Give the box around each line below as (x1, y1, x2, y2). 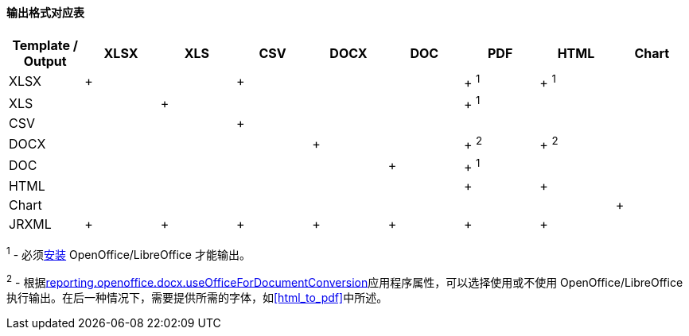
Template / (12, 37, 78, 53)
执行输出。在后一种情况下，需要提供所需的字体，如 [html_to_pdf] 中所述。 (6, 291, 388, 305)
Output (23, 52, 67, 69)
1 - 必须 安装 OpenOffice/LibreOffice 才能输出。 (6, 245, 251, 261)
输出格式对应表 (6, 6, 84, 19)
